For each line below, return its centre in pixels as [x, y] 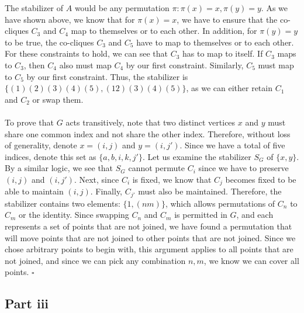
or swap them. [58, 99]
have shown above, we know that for [70, 19]
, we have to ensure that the [227, 19]
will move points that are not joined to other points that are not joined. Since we [150, 237]
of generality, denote [41, 145]
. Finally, [106, 191]
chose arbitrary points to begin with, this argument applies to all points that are [149, 249]
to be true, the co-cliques [49, 42]
